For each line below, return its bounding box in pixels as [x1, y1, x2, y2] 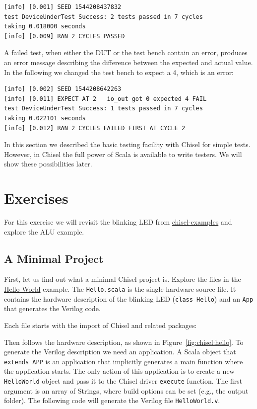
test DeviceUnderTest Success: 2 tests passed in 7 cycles [4, 13, 203, 20]
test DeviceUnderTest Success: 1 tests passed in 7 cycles [4, 105, 203, 112]
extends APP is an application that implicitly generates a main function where [4, 356, 243, 366]
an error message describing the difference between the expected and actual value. [4, 57, 253, 67]
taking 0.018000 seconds [4, 23, 86, 30]
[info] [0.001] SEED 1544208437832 [4, 3, 122, 10]
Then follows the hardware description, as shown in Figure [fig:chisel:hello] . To [4, 336, 244, 347]
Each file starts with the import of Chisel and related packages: [4, 320, 197, 330]
